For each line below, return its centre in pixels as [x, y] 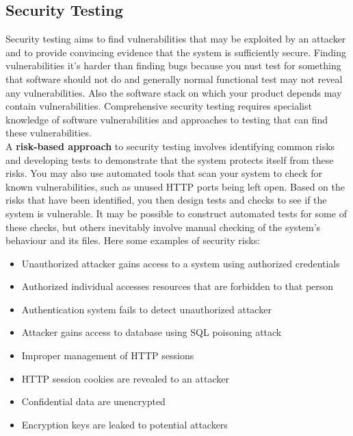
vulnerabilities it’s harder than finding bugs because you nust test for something [173, 65]
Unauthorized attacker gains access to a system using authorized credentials [181, 263]
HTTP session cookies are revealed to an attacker [125, 378]
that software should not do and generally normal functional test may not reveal [174, 78]
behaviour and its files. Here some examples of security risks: [133, 240]
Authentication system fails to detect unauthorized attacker [146, 309]
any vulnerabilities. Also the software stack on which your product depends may [174, 92]
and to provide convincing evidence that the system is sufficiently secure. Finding [176, 52]
